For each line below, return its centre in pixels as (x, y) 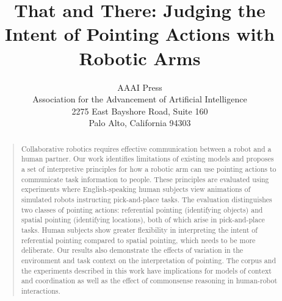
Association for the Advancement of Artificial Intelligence (140, 99)
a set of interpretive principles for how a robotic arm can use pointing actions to (149, 168)
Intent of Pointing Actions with (140, 34)
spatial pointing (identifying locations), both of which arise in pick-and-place (143, 220)
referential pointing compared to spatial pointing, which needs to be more (138, 240)
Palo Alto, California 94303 (140, 123)
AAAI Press (140, 87)
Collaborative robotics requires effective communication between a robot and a (146, 148)
